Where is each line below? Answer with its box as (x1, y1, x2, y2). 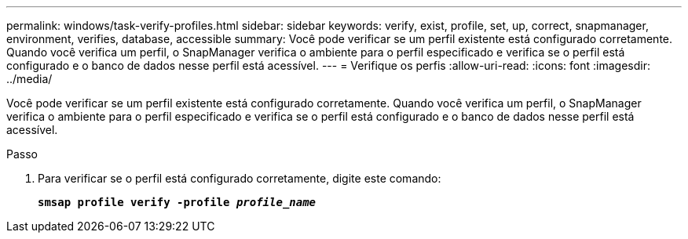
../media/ (6, 72, 53, 85)
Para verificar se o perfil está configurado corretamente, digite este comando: (38, 172, 441, 185)
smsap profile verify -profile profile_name (38, 196, 317, 208)
